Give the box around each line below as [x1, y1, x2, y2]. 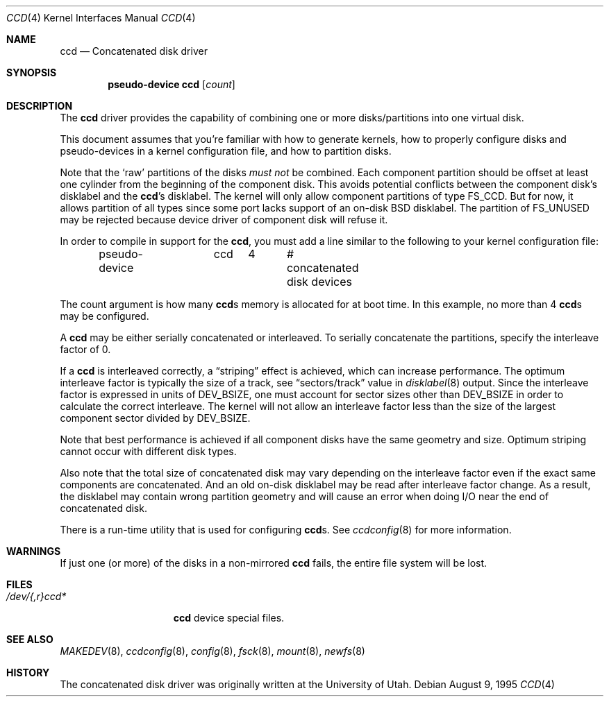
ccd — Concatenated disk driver [60, 45, 208, 57]
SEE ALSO [6, 633, 53, 645]
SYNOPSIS [6, 67, 57, 78]
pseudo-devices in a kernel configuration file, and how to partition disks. [60, 145, 392, 157]
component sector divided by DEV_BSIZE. [60, 412, 251, 424]
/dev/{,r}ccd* [6, 590, 67, 602]
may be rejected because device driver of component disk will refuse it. [60, 214, 388, 225]
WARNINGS [6, 545, 61, 557]
